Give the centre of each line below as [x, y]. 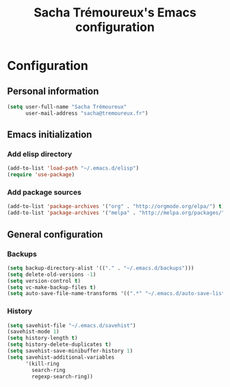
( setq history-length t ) [42, 338]
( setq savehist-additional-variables [61, 357]
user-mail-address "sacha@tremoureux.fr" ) [87, 113]
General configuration [55, 234]
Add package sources [44, 192]
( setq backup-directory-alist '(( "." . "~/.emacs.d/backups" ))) [101, 268]
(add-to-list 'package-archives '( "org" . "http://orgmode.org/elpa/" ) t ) [116, 207]
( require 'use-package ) [41, 175]
